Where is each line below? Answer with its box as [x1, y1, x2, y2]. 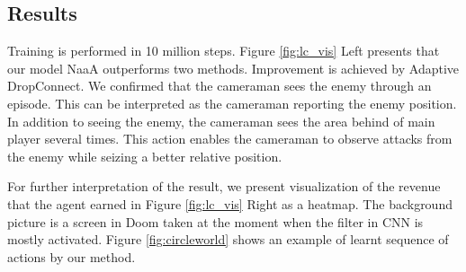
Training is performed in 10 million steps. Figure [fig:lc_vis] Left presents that [7, 41, 440, 60]
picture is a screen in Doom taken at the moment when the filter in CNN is [7, 212, 424, 231]
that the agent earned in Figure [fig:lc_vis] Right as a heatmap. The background [7, 194, 453, 213]
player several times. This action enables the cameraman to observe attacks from [7, 129, 453, 148]
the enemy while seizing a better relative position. [7, 146, 282, 165]
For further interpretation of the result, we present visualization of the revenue [7, 177, 441, 196]
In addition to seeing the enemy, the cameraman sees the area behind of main [7, 111, 435, 130]
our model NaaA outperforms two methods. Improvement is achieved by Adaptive [7, 58, 460, 77]
